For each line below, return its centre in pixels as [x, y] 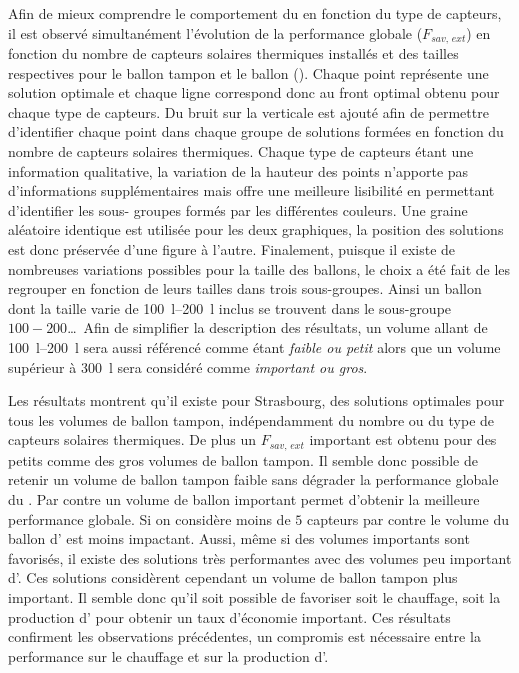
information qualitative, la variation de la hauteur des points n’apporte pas [238, 170]
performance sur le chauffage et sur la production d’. [168, 655]
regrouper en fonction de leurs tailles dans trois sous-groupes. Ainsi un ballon [245, 288]
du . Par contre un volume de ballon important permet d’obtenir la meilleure [244, 498]
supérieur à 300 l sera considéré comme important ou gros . [188, 366]
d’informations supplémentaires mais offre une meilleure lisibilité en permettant [251, 190]
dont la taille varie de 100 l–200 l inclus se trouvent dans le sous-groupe [230, 307]
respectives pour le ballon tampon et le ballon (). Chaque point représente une [248, 72]
